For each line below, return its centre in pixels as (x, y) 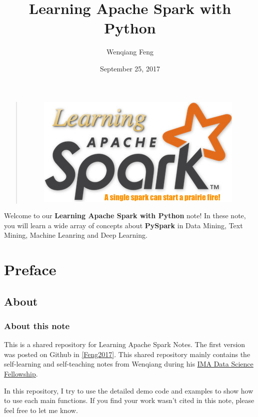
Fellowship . (21, 374)
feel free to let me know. (41, 410)
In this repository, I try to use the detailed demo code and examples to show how (129, 390)
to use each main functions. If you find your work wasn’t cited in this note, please (129, 400)
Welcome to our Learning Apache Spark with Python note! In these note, (125, 215)
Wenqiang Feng (130, 52)
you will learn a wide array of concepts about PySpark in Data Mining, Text (123, 225)
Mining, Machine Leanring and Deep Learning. (76, 235)
